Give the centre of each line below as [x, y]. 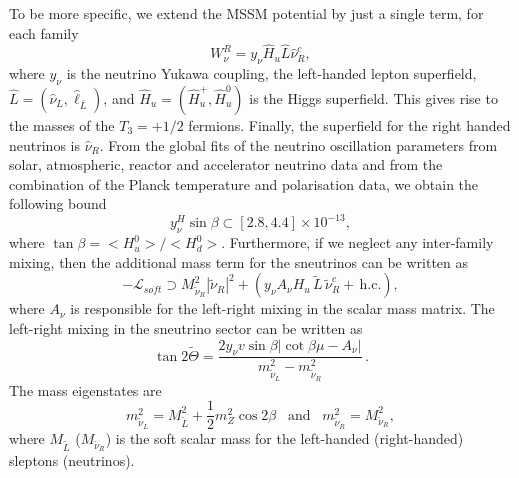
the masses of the [62, 125]
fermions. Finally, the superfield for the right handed [349, 125]
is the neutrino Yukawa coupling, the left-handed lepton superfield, [271, 73]
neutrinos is [44, 144]
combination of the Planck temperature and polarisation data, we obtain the [244, 183]
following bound [58, 203]
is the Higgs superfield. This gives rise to [373, 98]
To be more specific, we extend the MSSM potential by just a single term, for [246, 13]
